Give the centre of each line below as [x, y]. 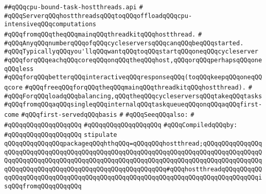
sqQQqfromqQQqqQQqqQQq [43, 187]
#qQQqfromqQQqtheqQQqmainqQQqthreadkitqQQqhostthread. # [103, 34]
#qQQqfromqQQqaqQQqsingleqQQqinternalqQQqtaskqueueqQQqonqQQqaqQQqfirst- [133, 105]
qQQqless [19, 69]
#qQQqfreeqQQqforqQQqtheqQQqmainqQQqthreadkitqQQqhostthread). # [138, 87]
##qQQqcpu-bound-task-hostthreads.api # [74, 7]
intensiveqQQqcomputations [50, 24]
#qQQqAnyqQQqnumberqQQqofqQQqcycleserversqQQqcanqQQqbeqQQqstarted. [124, 43]
